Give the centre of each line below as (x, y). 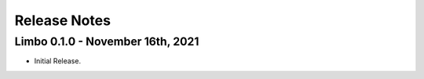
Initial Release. (58, 61)
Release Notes (63, 20)
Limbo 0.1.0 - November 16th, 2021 (107, 41)
